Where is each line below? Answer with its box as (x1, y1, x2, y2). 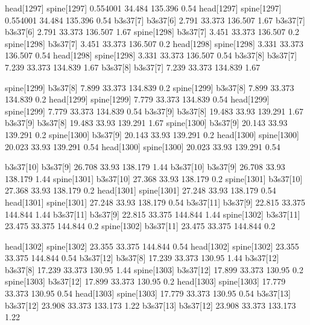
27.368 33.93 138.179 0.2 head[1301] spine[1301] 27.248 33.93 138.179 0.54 (5, 184, 276, 197)
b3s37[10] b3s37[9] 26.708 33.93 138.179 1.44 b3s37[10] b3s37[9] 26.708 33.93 (5, 160, 285, 173)
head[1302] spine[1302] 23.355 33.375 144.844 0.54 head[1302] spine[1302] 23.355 (5, 239, 299, 252)
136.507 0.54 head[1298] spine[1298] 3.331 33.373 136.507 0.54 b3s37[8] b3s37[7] (5, 49, 297, 62)
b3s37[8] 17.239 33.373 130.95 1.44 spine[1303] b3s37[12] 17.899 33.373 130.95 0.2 (5, 263, 303, 276)
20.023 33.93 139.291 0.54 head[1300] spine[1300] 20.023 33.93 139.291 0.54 (5, 140, 280, 153)
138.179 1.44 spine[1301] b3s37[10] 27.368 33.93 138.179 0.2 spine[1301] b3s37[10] (5, 172, 303, 185)
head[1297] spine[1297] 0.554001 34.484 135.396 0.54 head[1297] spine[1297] (5, 2, 282, 14)
